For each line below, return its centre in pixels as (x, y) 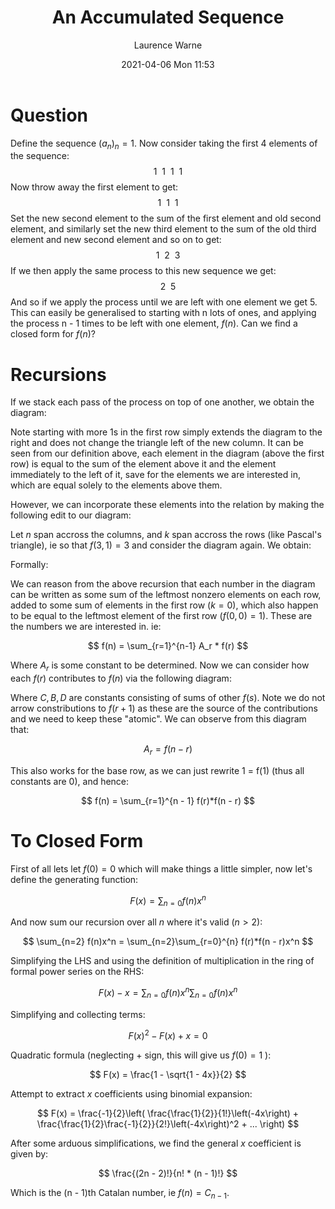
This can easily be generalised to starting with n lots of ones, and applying (163, 313)
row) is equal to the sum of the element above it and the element (143, 464)
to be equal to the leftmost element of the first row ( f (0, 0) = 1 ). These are (161, 616)
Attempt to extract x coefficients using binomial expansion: (131, 1093)
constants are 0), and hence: (70, 782)
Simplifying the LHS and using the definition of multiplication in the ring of (162, 961)
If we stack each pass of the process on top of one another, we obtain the (162, 402)
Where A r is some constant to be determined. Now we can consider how (160, 666)
